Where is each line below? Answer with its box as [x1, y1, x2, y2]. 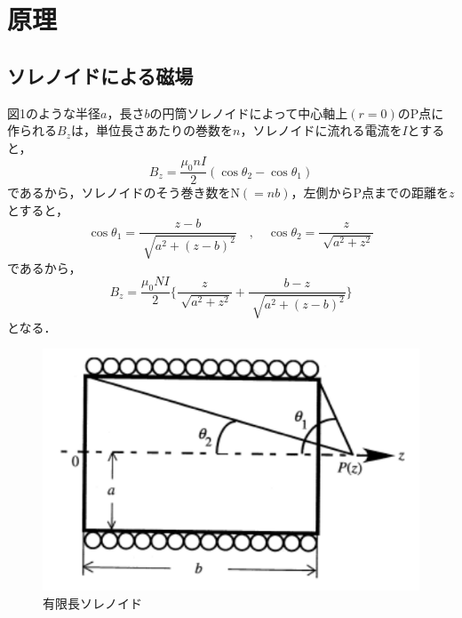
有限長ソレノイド [43, 593, 142, 612]
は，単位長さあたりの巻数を [70, 121, 233, 140]
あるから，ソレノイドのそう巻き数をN [19, 183, 240, 202]
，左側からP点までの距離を [291, 183, 450, 202]
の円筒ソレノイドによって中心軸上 [149, 103, 348, 122]
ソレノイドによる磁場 [7, 61, 194, 89]
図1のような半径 [7, 103, 100, 122]
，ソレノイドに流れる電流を [240, 121, 402, 140]
